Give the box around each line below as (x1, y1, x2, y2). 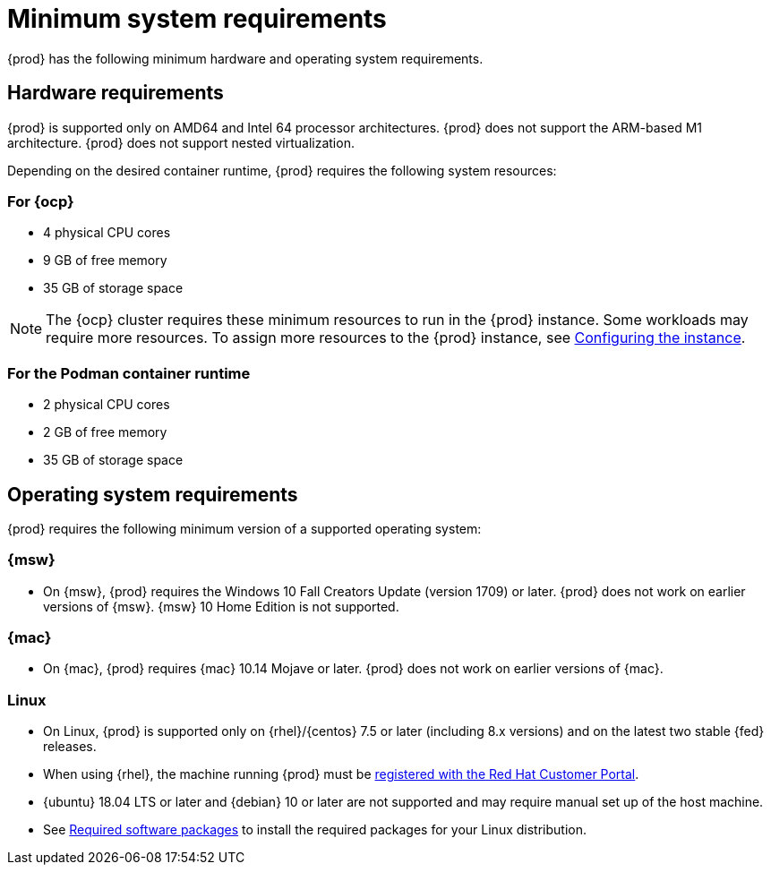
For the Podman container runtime (7, 363, 251, 382)
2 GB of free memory (43, 424, 167, 440)
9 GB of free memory (43, 252, 167, 269)
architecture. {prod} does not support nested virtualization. (7, 134, 355, 150)
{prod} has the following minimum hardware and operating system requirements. (7, 50, 484, 66)
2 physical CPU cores (43, 397, 170, 413)
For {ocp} (7, 192, 74, 210)
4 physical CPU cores (43, 225, 171, 241)
